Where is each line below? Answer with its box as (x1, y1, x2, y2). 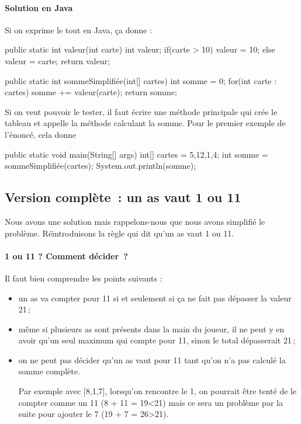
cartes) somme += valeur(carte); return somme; (5, 86, 177, 98)
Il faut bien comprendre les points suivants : (5, 272, 162, 284)
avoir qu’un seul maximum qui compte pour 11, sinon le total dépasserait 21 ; (18, 334, 296, 346)
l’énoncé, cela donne (5, 128, 77, 140)
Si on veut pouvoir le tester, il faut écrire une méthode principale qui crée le (5, 105, 278, 117)
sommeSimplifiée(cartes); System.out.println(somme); (5, 159, 196, 172)
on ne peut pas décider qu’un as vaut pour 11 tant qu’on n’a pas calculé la (18, 353, 286, 366)
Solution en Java (5, 1, 73, 13)
